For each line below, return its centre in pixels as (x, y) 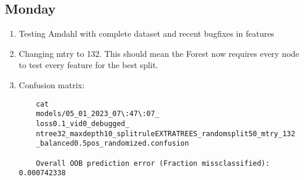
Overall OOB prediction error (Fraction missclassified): (153, 163)
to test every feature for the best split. (88, 65)
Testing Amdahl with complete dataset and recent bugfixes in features (146, 33)
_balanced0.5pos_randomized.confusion (113, 144)
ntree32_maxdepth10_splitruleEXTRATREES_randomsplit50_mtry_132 (166, 134)
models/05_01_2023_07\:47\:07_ (98, 114)
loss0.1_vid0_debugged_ (83, 123)
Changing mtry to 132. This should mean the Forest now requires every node (159, 53)
